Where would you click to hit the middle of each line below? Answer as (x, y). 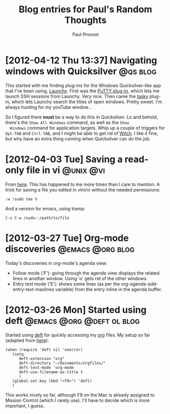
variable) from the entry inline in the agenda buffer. (109, 289)
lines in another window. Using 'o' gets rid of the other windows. (80, 278)
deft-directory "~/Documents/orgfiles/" (62, 363)
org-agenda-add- (139, 284)
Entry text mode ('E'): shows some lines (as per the (66, 284)
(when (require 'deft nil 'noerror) (44, 350)
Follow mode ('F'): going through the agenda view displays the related (86, 273)
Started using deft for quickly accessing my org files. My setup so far (78, 335)
